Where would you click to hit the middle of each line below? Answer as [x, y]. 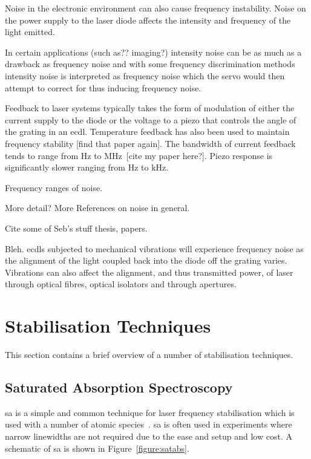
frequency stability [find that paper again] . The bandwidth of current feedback [150, 143]
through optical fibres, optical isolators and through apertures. [121, 284]
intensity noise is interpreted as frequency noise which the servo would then [145, 75]
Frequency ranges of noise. [54, 187]
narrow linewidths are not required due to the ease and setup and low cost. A [149, 436]
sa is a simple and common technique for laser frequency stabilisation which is [150, 412]
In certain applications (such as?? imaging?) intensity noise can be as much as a [153, 52]
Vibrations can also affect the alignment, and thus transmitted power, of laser [149, 272]
